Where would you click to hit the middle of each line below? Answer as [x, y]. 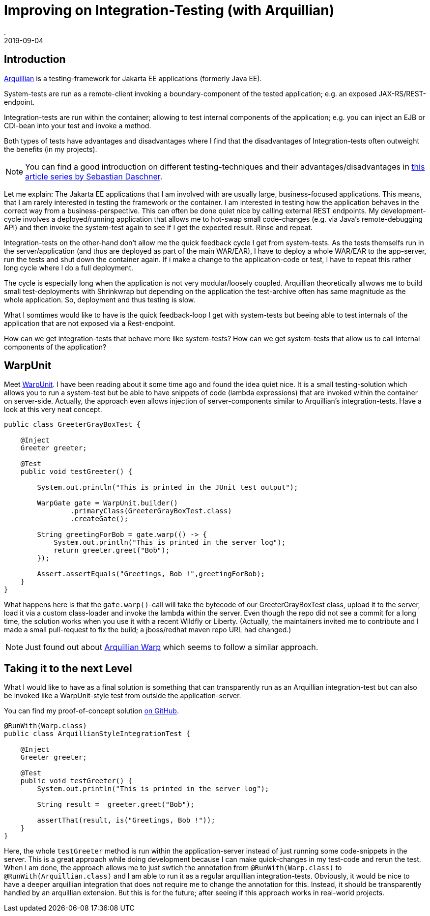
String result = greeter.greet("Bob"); [116, 805]
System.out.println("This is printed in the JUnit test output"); [168, 488]
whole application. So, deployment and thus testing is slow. [100, 299]
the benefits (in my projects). [51, 149]
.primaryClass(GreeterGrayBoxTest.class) [151, 511]
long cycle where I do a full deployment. [69, 267]
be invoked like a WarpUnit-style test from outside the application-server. [123, 696]
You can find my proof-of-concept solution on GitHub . [91, 711]
